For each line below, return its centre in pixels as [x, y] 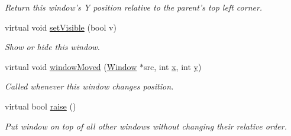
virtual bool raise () [41, 106]
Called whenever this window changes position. [89, 86]
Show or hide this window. [52, 47]
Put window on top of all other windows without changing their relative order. [146, 126]
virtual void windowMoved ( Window [71, 66]
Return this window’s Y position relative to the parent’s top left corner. [134, 7]
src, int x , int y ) [173, 66]
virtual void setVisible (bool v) [61, 27]
